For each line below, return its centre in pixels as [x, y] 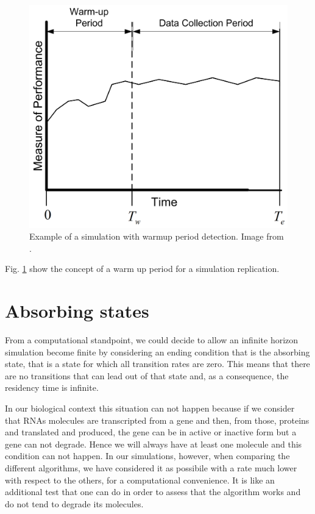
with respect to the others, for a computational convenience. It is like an [140, 480]
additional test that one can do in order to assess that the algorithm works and [153, 492]
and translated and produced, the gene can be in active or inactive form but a [151, 432]
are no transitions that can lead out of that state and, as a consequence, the [147, 375]
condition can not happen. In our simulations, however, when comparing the [147, 456]
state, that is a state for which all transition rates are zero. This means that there [157, 364]
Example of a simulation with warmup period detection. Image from [157, 236]
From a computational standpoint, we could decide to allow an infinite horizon [152, 340]
